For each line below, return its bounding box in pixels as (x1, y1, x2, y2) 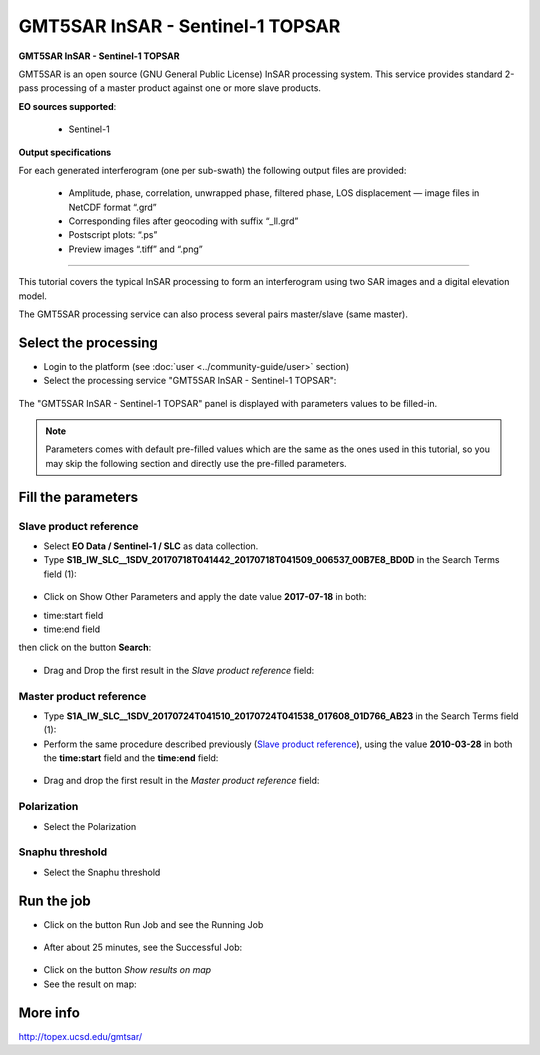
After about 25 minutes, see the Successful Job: (43, 941, 243, 954)
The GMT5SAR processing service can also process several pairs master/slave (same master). (18, 308, 409, 320)
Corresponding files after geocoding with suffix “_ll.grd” (68, 215, 299, 227)
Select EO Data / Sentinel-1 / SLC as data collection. (43, 540, 259, 552)
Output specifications (18, 146, 112, 158)
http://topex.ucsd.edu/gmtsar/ (18, 1030, 143, 1042)
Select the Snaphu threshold (43, 866, 161, 878)
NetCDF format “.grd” (68, 201, 157, 213)
